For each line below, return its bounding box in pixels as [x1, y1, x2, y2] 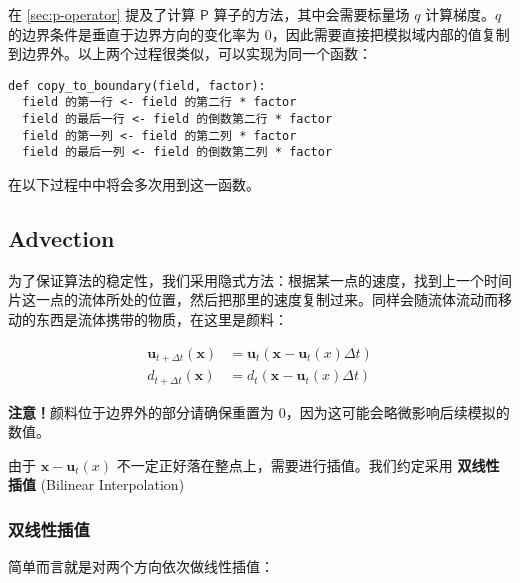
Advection [8, 223, 115, 254]
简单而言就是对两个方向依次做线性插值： [8, 556, 274, 577]
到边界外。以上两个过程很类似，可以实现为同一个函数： [8, 43, 372, 64]
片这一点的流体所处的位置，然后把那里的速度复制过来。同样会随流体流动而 [8, 289, 498, 310]
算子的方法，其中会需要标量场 [213, 4, 410, 24]
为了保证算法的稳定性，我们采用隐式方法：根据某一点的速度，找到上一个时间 [8, 269, 512, 290]
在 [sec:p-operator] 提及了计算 [8, 4, 196, 24]
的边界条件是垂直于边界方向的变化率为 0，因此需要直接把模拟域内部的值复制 [8, 23, 510, 44]
